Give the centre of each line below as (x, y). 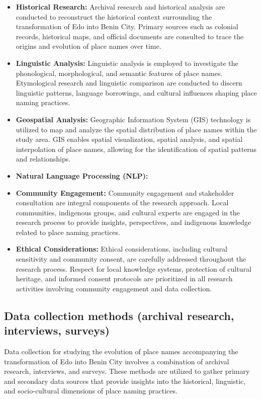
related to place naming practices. (68, 232)
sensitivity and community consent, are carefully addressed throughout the (131, 259)
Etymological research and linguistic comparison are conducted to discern (129, 83)
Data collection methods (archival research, (119, 315)
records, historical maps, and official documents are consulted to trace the (130, 36)
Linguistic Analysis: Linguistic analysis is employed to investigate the (127, 63)
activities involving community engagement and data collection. (114, 288)
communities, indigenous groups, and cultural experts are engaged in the (128, 212)
